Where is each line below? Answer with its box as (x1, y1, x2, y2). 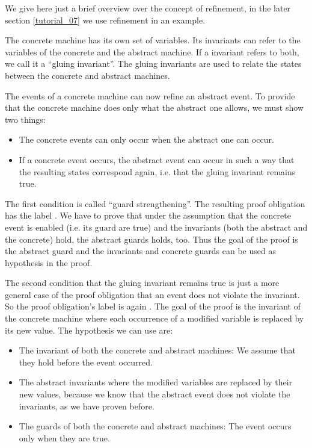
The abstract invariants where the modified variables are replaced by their (19, 376, 293, 388)
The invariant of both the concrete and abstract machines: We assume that (19, 344, 296, 356)
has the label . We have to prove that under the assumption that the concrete (5, 209, 291, 222)
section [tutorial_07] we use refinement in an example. (5, 13, 206, 26)
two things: (5, 113, 46, 125)
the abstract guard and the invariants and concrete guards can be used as (5, 244, 276, 257)
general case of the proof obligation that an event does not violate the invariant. (5, 288, 300, 300)
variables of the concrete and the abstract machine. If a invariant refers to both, (5, 45, 299, 58)
